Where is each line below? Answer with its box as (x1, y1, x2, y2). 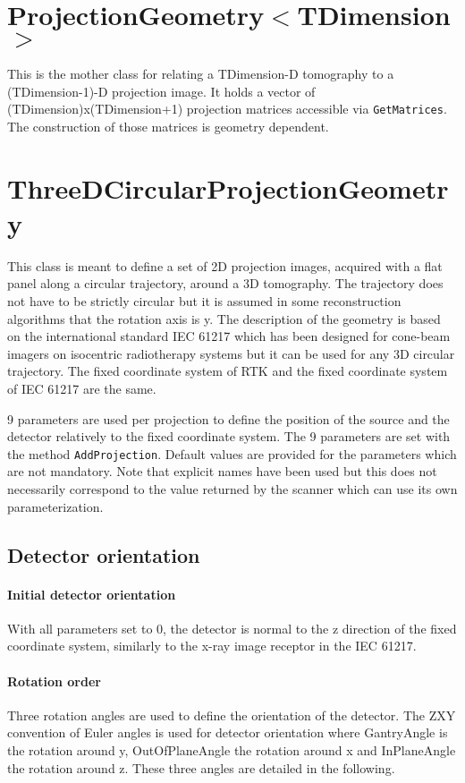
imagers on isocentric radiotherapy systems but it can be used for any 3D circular (7, 344, 455, 362)
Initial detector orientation (7, 584, 176, 603)
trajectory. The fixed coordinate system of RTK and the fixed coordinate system (7, 362, 448, 380)
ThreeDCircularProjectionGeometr (7, 169, 449, 206)
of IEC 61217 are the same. (7, 379, 156, 398)
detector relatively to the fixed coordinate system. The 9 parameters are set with (7, 427, 451, 446)
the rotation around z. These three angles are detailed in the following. (7, 758, 395, 777)
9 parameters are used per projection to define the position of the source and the (7, 409, 450, 428)
